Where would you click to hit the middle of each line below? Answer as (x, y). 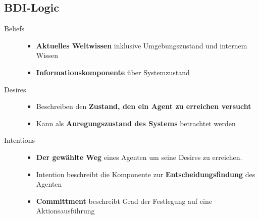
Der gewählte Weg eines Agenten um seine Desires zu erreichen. (139, 157)
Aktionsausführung (65, 211)
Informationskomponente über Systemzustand (113, 72)
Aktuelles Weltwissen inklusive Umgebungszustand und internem (142, 45)
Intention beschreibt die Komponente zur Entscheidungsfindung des (146, 174)
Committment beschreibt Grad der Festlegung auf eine (124, 201)
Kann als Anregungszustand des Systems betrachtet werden (136, 123)
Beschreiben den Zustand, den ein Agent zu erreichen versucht (144, 106)
